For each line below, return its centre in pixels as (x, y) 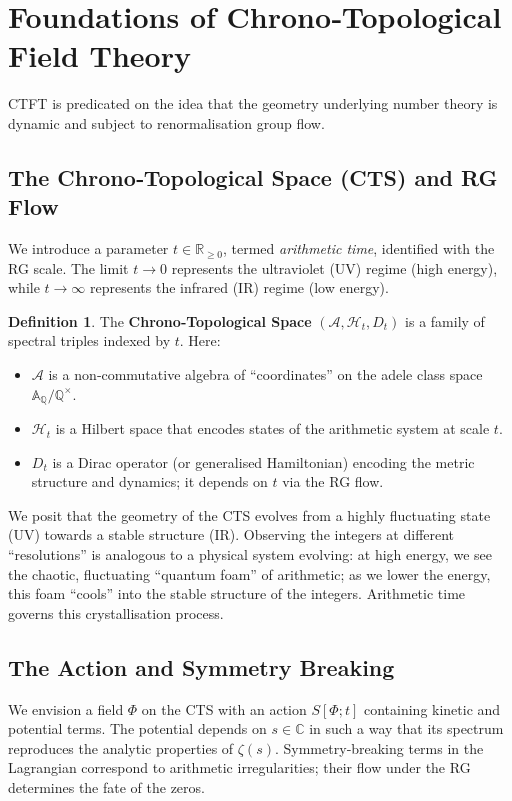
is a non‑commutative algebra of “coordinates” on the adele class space (265, 374)
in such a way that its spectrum (406, 728)
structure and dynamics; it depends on (149, 481)
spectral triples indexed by (89, 340)
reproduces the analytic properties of (121, 747)
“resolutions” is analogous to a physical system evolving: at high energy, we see (250, 554)
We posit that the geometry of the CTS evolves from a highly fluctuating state (249, 514)
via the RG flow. (333, 481)
